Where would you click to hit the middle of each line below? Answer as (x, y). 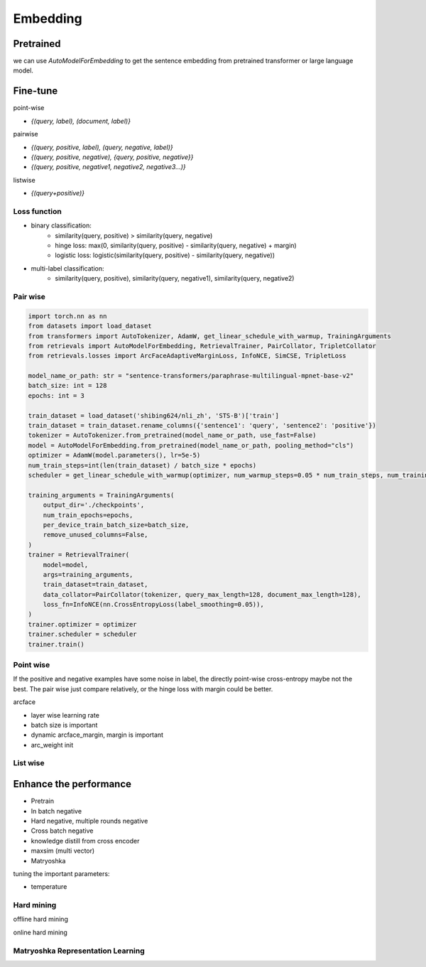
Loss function (37, 211)
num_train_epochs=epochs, (88, 515)
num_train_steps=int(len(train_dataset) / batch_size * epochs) (142, 465)
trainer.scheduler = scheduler (83, 634)
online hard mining (40, 932)
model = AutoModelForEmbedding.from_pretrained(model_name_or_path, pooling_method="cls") (191, 445)
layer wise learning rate (65, 715)
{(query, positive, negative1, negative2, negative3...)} (108, 167)
